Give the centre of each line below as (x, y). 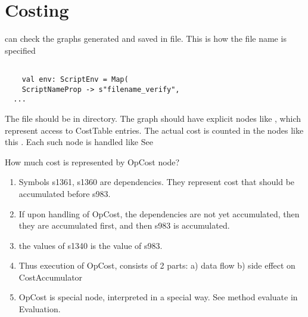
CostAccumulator (51, 277)
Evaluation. (40, 309)
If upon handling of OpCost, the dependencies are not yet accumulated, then (159, 213)
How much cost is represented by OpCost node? (92, 161)
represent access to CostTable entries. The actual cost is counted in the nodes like (154, 130)
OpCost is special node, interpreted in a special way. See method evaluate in (158, 297)
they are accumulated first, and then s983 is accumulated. (124, 225)
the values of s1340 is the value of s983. (91, 245)
